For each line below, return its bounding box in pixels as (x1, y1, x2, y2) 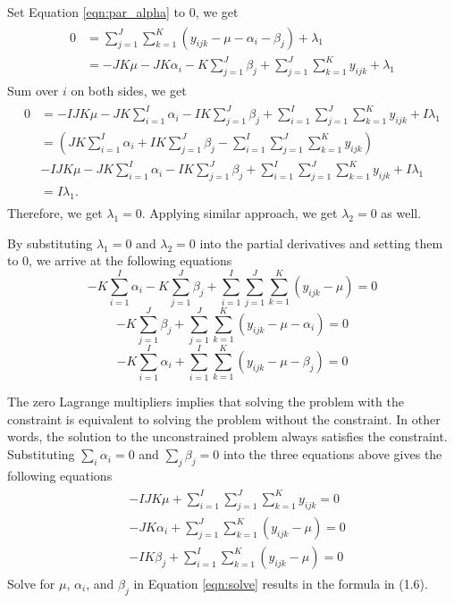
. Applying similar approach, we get (141, 204, 338, 222)
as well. (381, 204, 422, 222)
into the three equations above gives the (223, 445, 442, 464)
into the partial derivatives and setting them (199, 233, 443, 252)
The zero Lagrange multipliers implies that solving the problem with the (7, 392, 404, 411)
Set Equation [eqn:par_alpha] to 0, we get (7, 3, 239, 21)
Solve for (7, 574, 55, 592)
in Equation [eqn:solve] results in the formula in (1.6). (133, 574, 428, 592)
